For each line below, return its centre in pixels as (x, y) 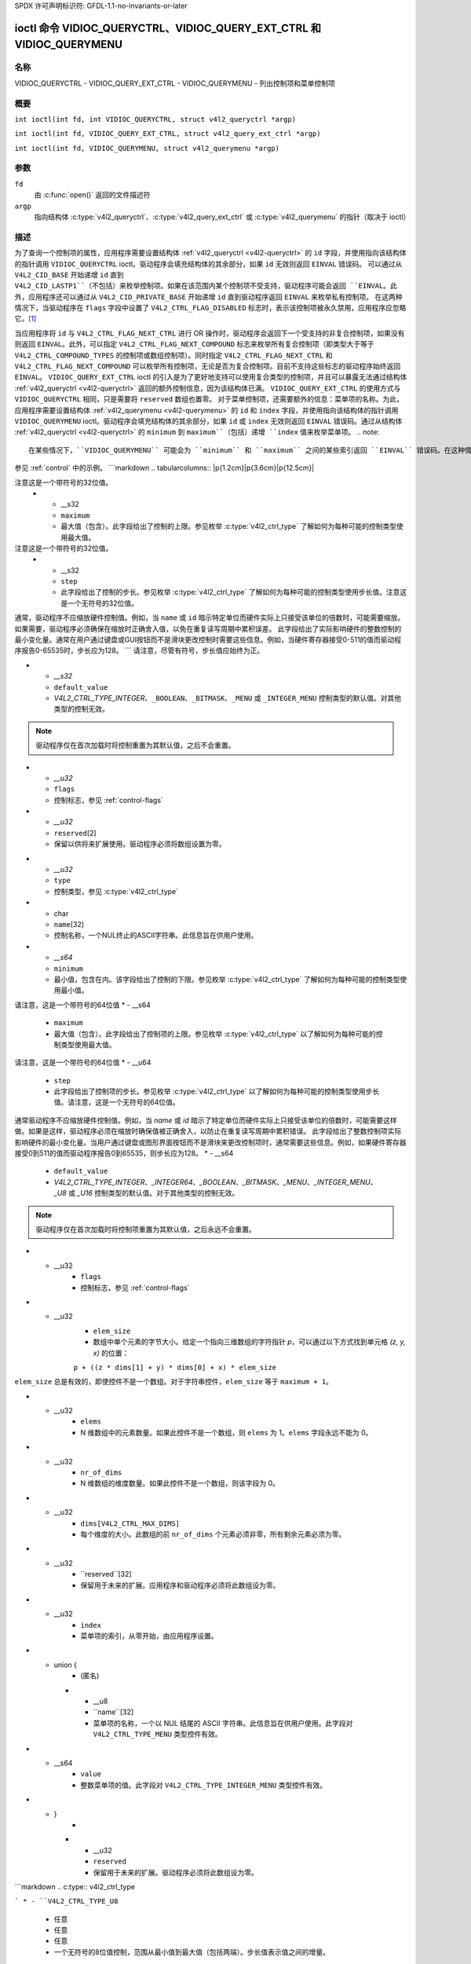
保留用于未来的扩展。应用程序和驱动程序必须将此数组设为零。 (180, 1585)
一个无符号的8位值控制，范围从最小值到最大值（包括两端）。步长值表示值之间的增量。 (192, 1951)
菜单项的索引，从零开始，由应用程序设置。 (149, 1636)
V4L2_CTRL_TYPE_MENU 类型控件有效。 (158, 1734)
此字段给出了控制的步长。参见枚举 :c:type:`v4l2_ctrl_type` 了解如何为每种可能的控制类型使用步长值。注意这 (234, 592)
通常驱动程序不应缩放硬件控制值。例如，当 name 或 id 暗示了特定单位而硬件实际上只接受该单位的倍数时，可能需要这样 (206, 1120)
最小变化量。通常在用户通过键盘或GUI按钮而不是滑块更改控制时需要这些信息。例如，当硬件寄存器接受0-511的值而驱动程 (208, 639)
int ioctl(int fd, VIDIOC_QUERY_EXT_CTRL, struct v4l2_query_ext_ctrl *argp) (168, 134)
